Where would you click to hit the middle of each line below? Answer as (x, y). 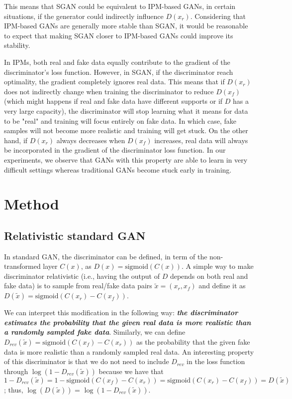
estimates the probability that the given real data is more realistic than (128, 322)
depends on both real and (209, 276)
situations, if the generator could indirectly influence (84, 16)
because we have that (131, 371)
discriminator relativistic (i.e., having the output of (82, 276)
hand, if (16, 140)
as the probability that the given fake (193, 341)
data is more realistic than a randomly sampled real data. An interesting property (129, 351)
